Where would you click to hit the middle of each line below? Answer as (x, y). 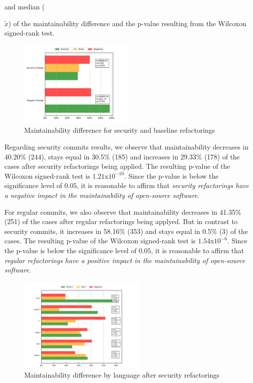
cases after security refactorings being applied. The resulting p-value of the (117, 166)
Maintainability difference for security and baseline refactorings (120, 130)
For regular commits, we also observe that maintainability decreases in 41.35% (123, 211)
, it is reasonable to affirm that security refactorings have (163, 185)
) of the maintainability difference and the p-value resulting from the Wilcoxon (127, 23)
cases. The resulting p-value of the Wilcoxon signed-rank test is (100, 241)
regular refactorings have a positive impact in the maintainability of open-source (125, 260)
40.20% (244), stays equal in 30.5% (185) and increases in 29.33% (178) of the (122, 156)
